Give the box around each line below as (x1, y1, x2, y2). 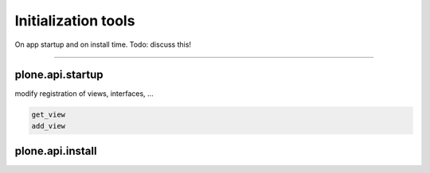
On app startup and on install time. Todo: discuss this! (14, 40, 191, 49)
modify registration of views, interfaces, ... (14, 89, 154, 98)
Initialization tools (14, 12, 135, 29)
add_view (31, 121, 66, 130)
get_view (31, 110, 66, 119)
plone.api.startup (14, 68, 104, 82)
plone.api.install (14, 144, 97, 158)
